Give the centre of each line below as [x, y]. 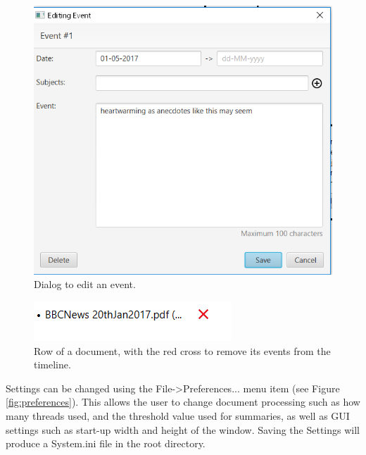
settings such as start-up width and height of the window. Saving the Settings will [183, 429]
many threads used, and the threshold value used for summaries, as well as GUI [178, 416]
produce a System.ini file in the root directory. [106, 443]
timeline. [52, 364]
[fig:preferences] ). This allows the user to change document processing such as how [183, 402]
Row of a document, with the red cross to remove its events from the [182, 350]
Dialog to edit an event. [85, 284]
